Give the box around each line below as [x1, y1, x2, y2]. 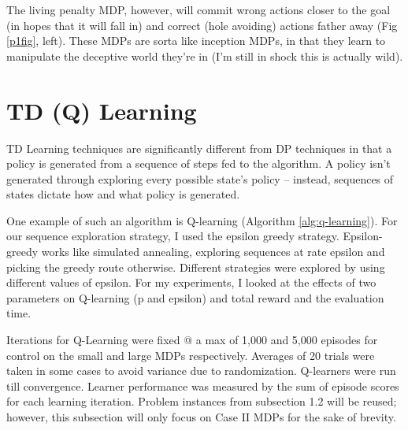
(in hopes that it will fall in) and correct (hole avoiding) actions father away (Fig [6, 17, 398, 33]
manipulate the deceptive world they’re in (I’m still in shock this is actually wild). [6, 47, 403, 64]
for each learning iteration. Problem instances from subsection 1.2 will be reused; [6, 393, 397, 410]
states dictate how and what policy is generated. [6, 186, 240, 202]
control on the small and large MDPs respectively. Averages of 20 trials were [6, 347, 375, 363]
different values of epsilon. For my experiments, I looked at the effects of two [6, 274, 376, 291]
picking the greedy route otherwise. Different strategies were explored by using [6, 258, 385, 275]
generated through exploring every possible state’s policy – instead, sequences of [6, 170, 394, 187]
